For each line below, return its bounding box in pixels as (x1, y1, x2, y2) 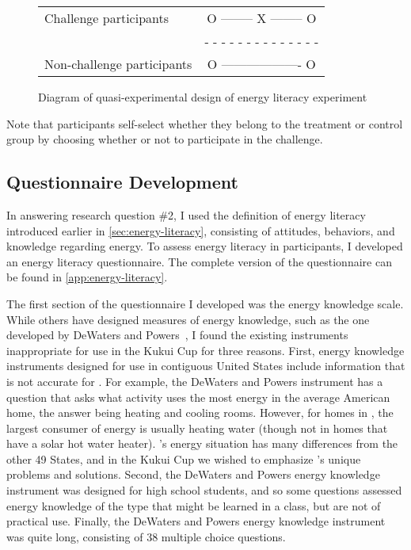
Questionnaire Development (6, 170, 238, 194)
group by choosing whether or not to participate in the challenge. (6, 131, 323, 147)
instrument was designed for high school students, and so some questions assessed (6, 482, 402, 498)
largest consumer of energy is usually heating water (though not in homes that (6, 419, 388, 436)
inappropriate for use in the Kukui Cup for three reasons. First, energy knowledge (6, 342, 405, 358)
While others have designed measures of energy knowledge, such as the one (6, 311, 370, 327)
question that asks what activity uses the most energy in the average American (6, 388, 390, 405)
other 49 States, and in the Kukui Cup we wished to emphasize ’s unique (6, 450, 361, 467)
